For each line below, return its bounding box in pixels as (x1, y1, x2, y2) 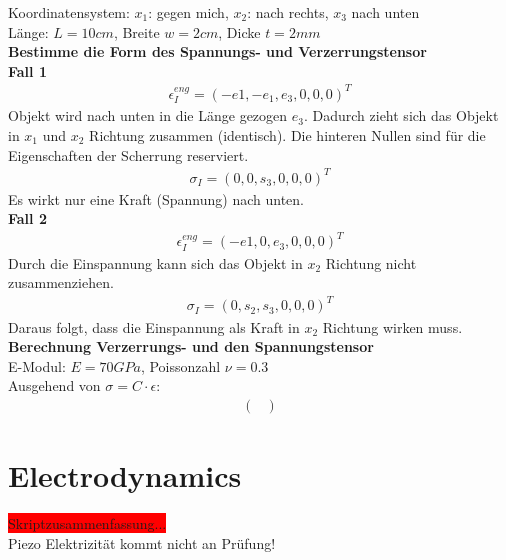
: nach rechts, (247, 2, 329, 22)
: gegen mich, (148, 2, 229, 22)
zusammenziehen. (8, 272, 114, 293)
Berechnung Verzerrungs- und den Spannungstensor (8, 336, 374, 357)
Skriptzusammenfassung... (8, 513, 167, 534)
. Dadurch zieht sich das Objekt (303, 105, 499, 126)
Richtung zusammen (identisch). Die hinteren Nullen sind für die (89, 124, 486, 145)
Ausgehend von (8, 375, 101, 396)
